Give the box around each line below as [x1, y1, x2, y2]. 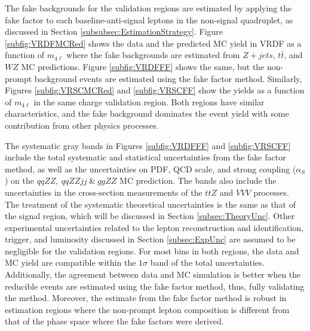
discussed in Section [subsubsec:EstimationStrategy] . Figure [5, 25, 223, 38]
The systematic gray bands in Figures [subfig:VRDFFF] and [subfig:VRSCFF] [5, 139, 291, 151]
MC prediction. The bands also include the [119, 174, 277, 187]
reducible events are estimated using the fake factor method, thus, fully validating [5, 280, 305, 292]
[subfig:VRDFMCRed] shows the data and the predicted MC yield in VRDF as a [5, 37, 302, 49]
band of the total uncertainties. [150, 256, 265, 269]
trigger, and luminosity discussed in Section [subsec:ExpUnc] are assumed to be [5, 233, 296, 245]
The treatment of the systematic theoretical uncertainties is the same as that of [5, 198, 296, 210]
